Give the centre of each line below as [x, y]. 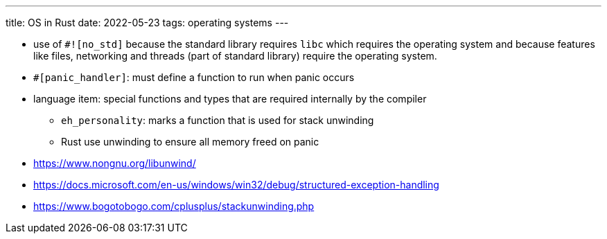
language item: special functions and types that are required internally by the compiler [230, 99]
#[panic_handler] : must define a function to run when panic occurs [194, 77]
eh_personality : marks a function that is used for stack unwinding [218, 120]
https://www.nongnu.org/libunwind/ [115, 163]
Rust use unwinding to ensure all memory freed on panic [190, 142]
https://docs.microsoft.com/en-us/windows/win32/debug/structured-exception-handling [236, 185]
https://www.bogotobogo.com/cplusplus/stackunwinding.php [174, 206]
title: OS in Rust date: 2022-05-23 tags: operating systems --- [147, 23]
